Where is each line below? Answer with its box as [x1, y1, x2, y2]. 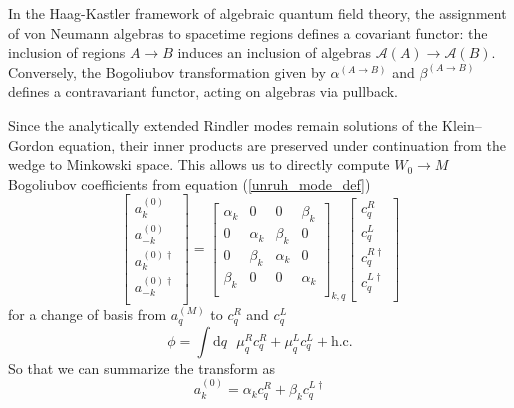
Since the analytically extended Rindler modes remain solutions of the [8, 114, 438, 135]
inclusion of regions [8, 42, 126, 63]
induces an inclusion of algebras [177, 42, 372, 63]
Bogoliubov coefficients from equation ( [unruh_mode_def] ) [8, 173, 371, 194]
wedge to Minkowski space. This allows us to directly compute [8, 154, 390, 175]
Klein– [442, 114, 482, 135]
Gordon [8, 134, 55, 155]
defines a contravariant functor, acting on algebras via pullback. [8, 81, 399, 102]
